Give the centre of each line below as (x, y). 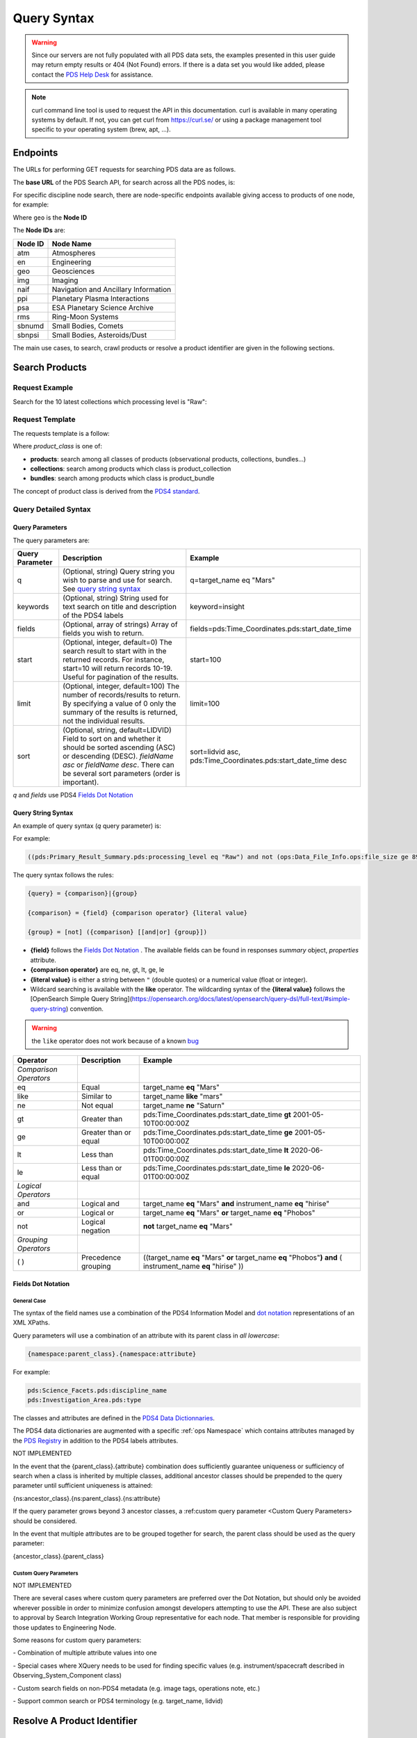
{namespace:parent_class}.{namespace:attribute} (112, 1354)
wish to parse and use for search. (118, 580)
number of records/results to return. (122, 695)
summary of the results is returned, (120, 713)
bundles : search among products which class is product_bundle (122, 478)
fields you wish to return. (104, 633)
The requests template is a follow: (62, 433)
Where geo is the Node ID (50, 217)
